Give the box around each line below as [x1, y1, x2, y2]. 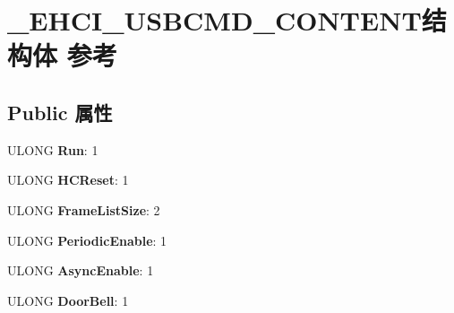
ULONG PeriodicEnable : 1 [7, 230, 167, 249]
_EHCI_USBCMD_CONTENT [7, 2, 422, 39]
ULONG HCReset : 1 [7, 170, 129, 189]
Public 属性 [7, 98, 113, 126]
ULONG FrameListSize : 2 [7, 200, 160, 219]
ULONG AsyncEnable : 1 [7, 261, 154, 280]
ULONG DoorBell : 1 [7, 291, 129, 309]
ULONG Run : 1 [7, 140, 99, 159]
